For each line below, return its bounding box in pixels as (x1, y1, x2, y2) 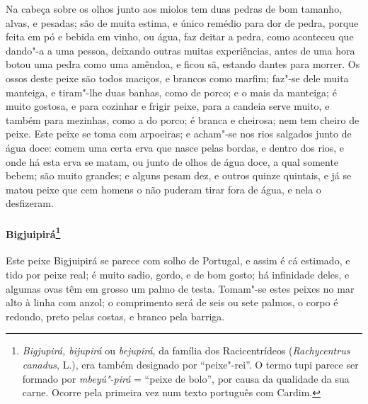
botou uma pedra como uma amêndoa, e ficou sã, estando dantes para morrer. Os (6, 57, 360, 72)
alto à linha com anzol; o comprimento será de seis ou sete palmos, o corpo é (6, 295, 338, 310)
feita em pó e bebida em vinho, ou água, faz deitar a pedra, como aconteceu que (6, 29, 354, 44)
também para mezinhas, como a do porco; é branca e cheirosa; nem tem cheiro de (6, 112, 360, 127)
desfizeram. (6, 196, 54, 211)
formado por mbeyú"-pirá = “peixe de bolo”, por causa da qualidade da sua (22, 371, 350, 386)
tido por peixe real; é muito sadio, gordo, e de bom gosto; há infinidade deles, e (6, 266, 350, 281)
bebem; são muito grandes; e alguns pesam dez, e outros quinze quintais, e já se (6, 168, 352, 183)
